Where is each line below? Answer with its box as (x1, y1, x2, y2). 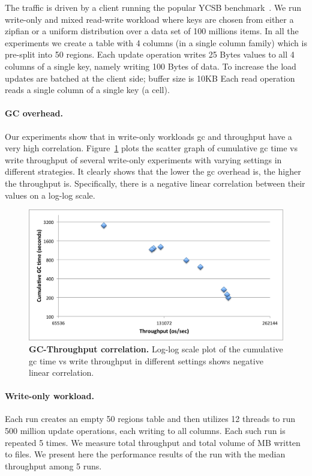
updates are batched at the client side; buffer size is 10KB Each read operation (5, 71, 295, 84)
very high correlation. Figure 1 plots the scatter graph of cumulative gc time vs (5, 142, 298, 154)
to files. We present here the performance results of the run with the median (5, 448, 286, 460)
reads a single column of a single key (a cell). (5, 83, 170, 96)
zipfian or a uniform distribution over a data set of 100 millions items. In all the (5, 25, 299, 37)
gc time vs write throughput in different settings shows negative (29, 354, 263, 367)
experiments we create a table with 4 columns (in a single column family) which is (5, 36, 307, 49)
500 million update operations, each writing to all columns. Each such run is (5, 424, 286, 437)
